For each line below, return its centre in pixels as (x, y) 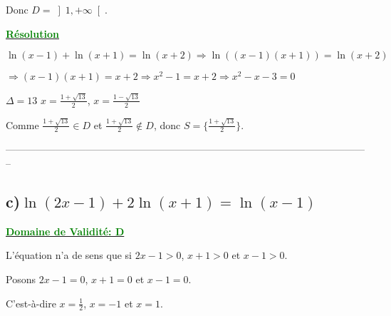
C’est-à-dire (31, 303)
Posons (21, 279)
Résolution (32, 33)
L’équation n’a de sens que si (69, 255)
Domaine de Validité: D (65, 231)
